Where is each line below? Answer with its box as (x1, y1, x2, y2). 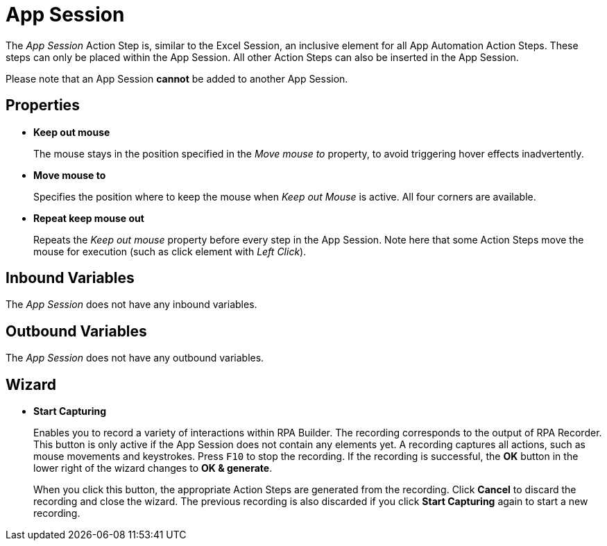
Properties (6, 96, 80, 114)
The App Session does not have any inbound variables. (6, 298, 257, 311)
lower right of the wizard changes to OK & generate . (33, 462, 273, 475)
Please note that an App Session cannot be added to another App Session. (6, 72, 348, 85)
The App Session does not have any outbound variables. (6, 352, 264, 364)
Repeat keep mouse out (33, 212, 144, 224)
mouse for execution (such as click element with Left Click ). (33, 245, 307, 257)
